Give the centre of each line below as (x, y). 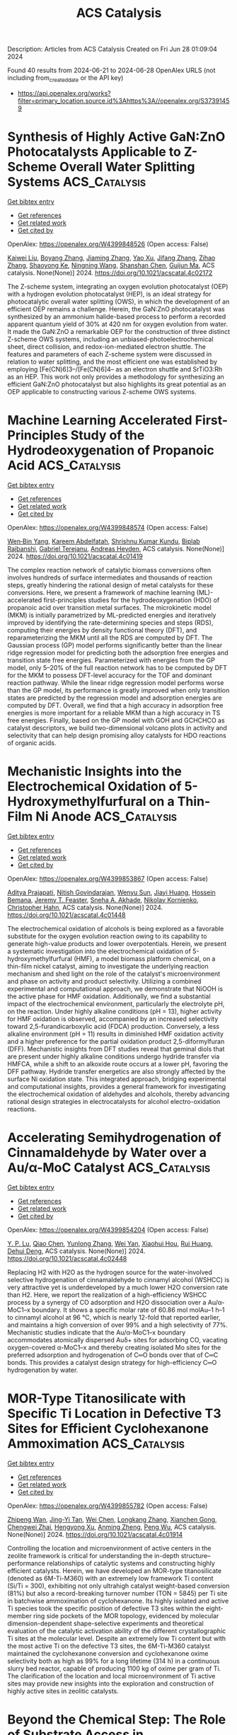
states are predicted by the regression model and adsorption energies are (115, 698)
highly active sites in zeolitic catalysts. (63, 1691)
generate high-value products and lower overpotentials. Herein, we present (117, 943)
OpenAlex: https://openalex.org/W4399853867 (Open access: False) (108, 878)
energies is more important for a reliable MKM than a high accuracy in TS (114, 713)
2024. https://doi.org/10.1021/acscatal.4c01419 (75, 556)
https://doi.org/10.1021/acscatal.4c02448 (67, 1258)
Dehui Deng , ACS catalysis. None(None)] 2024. (76, 1251)
